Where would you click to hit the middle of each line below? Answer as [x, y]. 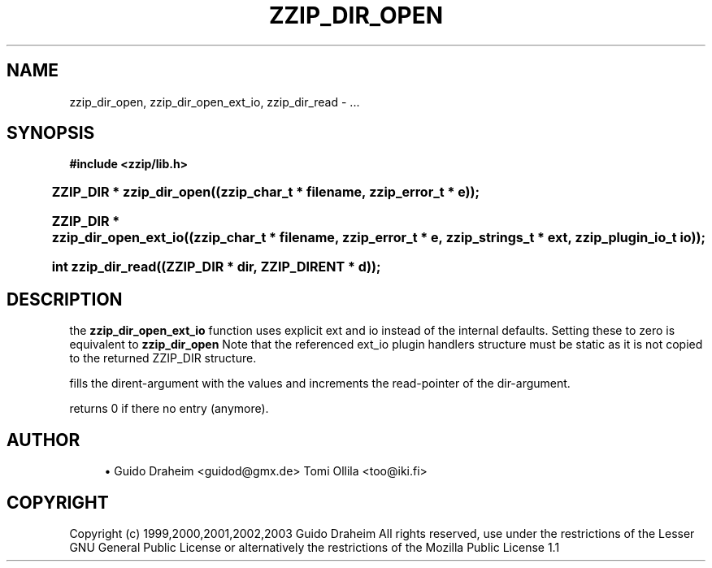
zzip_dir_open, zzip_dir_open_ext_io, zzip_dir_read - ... [215, 102]
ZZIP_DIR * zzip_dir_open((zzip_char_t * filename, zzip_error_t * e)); [266, 192]
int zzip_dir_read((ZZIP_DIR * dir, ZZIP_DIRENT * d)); [216, 267]
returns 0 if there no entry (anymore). [169, 409]
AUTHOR [43, 440]
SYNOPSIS [51, 133]
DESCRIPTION [65, 299]
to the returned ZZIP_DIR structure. [163, 358]
